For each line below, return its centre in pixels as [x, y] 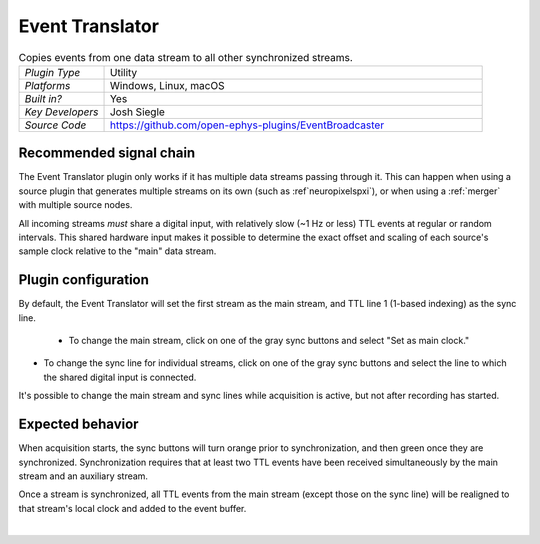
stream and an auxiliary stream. [83, 476]
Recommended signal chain [107, 153]
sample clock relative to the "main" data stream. [117, 251]
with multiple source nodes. [75, 205]
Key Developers [61, 112]
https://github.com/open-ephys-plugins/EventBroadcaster [247, 125]
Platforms [47, 85]
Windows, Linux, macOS [167, 85]
